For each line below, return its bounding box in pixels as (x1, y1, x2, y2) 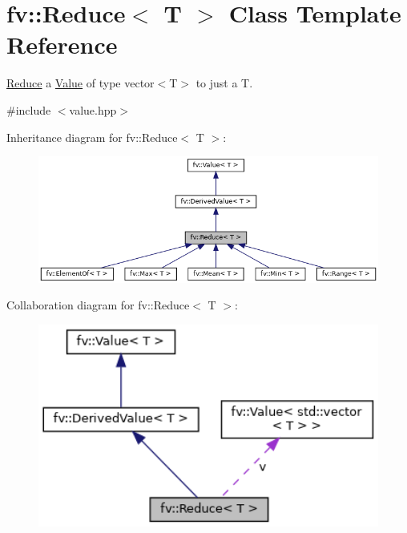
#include (6, 101, 51, 118)
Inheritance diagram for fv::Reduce (6, 128, 178, 145)
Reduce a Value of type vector (6, 75, 155, 91)
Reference (6, 28, 118, 61)
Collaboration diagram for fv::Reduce (6, 297, 190, 313)
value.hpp (69, 101, 117, 118)
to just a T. (195, 75, 253, 91)
